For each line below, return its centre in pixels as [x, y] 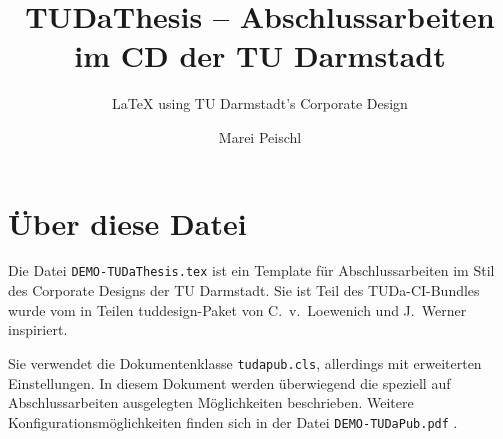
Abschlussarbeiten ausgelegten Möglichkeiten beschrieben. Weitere [211, 402]
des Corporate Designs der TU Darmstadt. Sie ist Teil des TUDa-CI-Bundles [244, 290]
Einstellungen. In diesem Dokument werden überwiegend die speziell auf [229, 382]
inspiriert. [38, 329]
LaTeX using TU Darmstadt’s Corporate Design [260, 103]
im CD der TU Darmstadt [260, 55]
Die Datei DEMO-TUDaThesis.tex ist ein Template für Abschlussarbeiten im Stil [251, 270]
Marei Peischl [260, 136]
